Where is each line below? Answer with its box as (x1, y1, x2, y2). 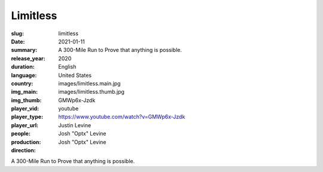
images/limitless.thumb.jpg (58, 88, 125, 96)
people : (11, 130, 31, 137)
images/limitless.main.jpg (58, 79, 121, 87)
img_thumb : (11, 96, 42, 104)
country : (11, 79, 33, 87)
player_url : (11, 121, 39, 128)
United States (58, 72, 92, 79)
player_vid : (11, 105, 39, 112)
